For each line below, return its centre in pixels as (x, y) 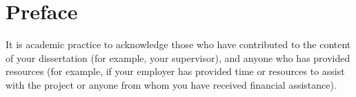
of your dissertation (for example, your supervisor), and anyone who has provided (178, 57)
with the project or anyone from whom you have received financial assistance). (171, 84)
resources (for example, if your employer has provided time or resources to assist (175, 71)
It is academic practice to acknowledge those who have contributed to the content (178, 44)
